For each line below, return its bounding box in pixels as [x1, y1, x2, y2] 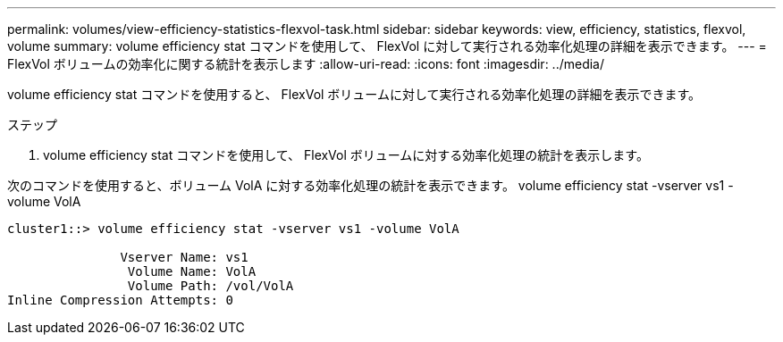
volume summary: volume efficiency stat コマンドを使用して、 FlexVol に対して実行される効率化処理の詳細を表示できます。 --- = [7, 38, 767, 54]
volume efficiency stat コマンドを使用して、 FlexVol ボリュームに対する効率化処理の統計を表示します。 [43, 147, 649, 163]
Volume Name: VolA [127, 264, 257, 279]
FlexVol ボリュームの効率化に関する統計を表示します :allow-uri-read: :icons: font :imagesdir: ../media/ [7, 56, 605, 71]
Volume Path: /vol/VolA [127, 279, 294, 293]
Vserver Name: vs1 [120, 250, 248, 264]
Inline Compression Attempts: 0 [7, 293, 233, 307]
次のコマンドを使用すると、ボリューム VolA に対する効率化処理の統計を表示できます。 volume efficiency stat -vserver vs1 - [7, 178, 734, 193]
